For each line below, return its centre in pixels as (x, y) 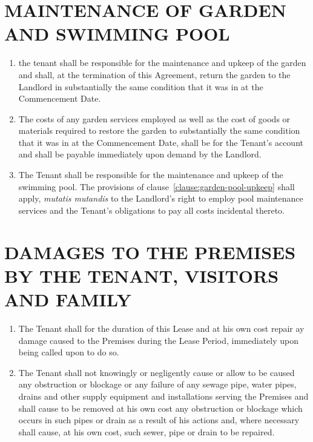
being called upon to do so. (69, 352)
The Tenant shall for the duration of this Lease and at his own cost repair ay (161, 328)
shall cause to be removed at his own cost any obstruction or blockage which (160, 408)
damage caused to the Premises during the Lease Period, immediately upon (159, 340)
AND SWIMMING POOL (117, 34)
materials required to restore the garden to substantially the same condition (159, 130)
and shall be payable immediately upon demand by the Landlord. (140, 154)
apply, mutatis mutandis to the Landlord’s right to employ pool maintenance (161, 198)
